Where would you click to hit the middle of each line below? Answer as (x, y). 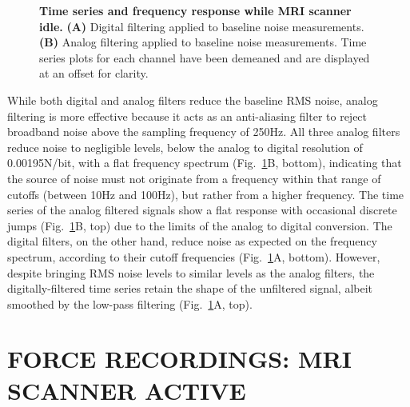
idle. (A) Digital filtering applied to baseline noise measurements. (202, 26)
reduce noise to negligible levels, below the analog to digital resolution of (185, 147)
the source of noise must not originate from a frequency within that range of (194, 178)
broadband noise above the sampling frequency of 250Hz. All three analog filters (204, 132)
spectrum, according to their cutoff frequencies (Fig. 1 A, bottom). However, (194, 256)
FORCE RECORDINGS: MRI (179, 359)
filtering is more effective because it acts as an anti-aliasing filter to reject (187, 116)
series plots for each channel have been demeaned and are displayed (205, 57)
